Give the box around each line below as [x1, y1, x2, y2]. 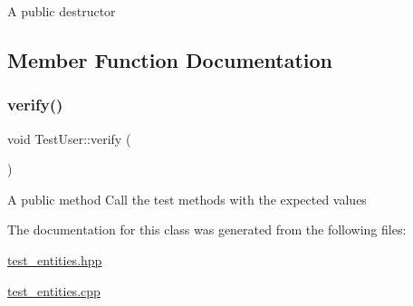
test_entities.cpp [7, 281, 101, 300]
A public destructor [7, 2, 116, 20]
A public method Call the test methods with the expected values [7, 189, 367, 208]
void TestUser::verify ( [7, 129, 131, 148]
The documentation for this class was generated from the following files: [7, 220, 407, 239]
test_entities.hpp [7, 250, 102, 269]
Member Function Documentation [7, 45, 333, 73]
